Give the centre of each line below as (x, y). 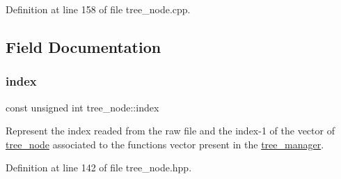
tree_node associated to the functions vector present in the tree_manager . (165, 144)
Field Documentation (84, 46)
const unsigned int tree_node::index (82, 107)
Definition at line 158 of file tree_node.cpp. (98, 9)
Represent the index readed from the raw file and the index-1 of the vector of (170, 131)
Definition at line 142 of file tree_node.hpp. (99, 168)
